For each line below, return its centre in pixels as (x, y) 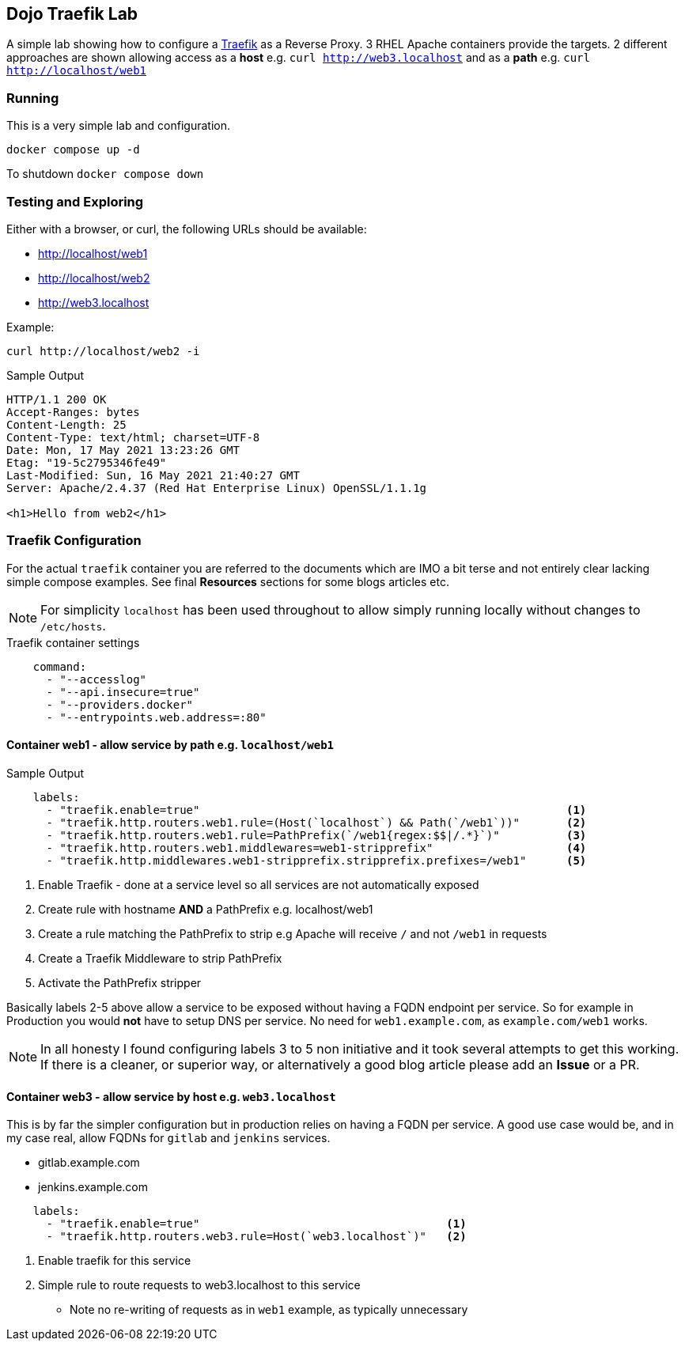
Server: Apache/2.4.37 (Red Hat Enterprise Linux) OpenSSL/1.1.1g (217, 488)
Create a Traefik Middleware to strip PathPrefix (160, 958)
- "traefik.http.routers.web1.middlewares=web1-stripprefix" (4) (316, 848)
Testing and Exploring (75, 201)
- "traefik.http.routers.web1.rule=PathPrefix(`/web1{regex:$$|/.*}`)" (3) (316, 835)
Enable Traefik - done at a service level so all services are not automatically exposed (259, 884)
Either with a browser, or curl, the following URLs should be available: (187, 229)
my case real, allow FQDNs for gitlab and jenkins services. (168, 1138)
